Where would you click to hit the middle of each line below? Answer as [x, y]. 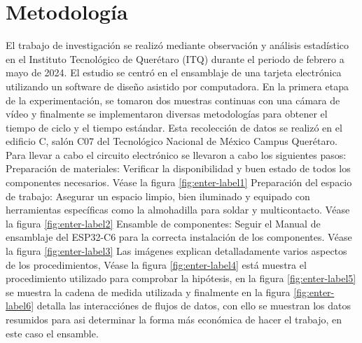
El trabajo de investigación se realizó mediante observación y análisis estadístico [177, 45]
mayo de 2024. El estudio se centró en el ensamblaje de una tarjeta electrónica [174, 72]
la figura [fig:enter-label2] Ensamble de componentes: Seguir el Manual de [163, 223]
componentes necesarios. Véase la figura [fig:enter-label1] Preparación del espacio [179, 182]
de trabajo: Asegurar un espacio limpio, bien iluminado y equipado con [158, 196]
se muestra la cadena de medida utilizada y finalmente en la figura [148, 292]
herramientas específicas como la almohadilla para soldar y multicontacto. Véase [178, 210]
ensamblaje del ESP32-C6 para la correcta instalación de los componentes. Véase [179, 237]
